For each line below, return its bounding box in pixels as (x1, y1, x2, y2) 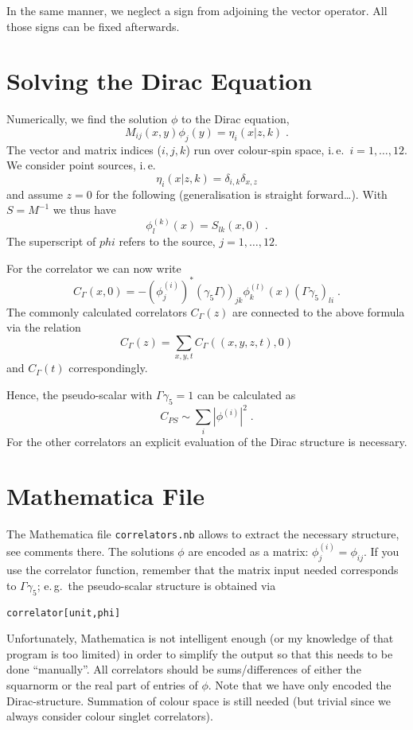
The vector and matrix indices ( (6, 141, 162, 157)
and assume (6, 185, 63, 202)
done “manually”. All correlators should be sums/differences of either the (6, 661, 361, 678)
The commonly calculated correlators (6, 303, 187, 320)
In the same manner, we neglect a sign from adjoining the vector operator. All (6, 2, 388, 18)
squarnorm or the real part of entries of (6, 676, 198, 693)
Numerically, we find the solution (6, 111, 168, 127)
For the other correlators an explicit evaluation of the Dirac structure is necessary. (6, 433, 407, 449)
